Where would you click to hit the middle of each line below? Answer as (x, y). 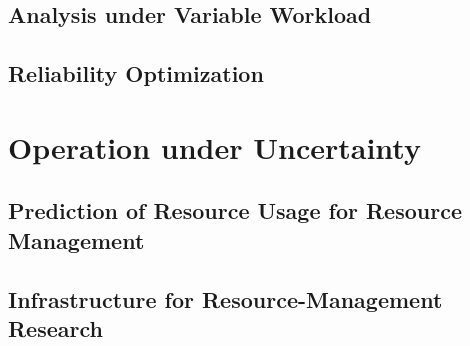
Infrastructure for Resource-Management (225, 298)
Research (55, 327)
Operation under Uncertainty (214, 146)
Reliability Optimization (136, 73)
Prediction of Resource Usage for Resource (235, 210)
